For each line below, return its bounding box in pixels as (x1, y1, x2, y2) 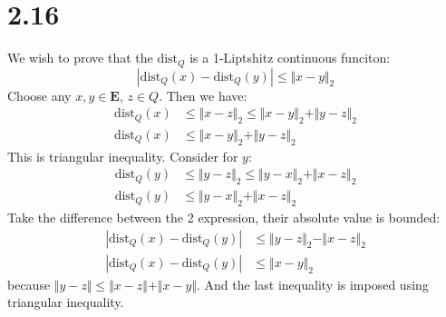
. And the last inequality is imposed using (197, 274, 429, 293)
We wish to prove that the (7, 48, 153, 67)
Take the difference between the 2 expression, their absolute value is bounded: (7, 208, 441, 227)
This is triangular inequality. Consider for (7, 146, 238, 165)
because (7, 274, 51, 293)
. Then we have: (159, 85, 247, 104)
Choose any (7, 85, 72, 104)
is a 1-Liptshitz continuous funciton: (189, 48, 391, 67)
